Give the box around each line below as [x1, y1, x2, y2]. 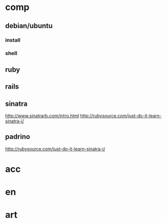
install [5, 37, 21, 44]
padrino [5, 132, 30, 141]
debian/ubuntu [5, 22, 53, 30]
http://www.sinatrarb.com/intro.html [5, 113, 79, 119]
